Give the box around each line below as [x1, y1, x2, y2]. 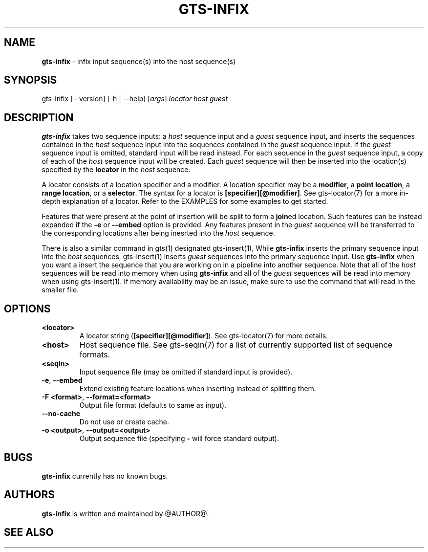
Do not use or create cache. [79, 418, 169, 426]
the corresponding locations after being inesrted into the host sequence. [42, 229, 275, 238]
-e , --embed [42, 376, 83, 385]
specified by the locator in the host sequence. [42, 165, 191, 174]
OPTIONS [4, 302, 51, 315]
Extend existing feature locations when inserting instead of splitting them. [79, 384, 316, 393]
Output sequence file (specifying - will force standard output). [79, 434, 279, 443]
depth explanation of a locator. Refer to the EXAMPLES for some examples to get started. [42, 197, 328, 206]
